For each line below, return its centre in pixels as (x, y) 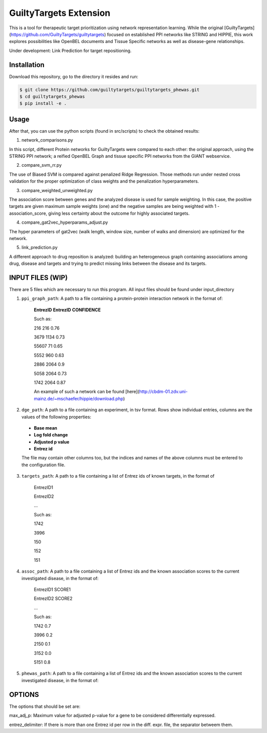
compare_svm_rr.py (42, 165)
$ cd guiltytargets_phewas (52, 97)
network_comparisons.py (47, 140)
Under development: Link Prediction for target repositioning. (70, 50)
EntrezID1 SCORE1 (52, 589)
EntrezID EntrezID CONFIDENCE (67, 310)
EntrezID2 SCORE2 (53, 598)
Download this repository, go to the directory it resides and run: (74, 76)
